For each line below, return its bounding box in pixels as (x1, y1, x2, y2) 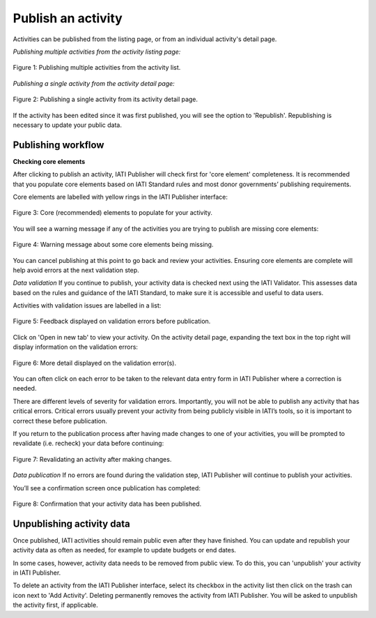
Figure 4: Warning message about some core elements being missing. (13, 241, 214, 249)
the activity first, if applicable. (13, 601, 98, 610)
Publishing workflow (13, 139, 104, 151)
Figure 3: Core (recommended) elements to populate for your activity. (13, 209, 212, 217)
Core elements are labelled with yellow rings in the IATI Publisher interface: (13, 193, 228, 201)
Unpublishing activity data (13, 518, 130, 529)
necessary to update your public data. (13, 121, 122, 129)
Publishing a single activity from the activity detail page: (13, 79, 175, 87)
